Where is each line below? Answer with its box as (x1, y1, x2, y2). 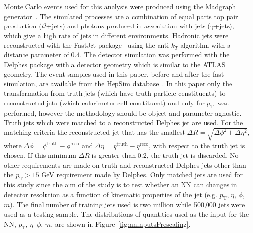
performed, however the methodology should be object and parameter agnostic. (4, 107, 242, 118)
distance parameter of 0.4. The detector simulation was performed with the (4, 49, 230, 59)
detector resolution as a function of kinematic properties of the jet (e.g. (4, 189, 217, 199)
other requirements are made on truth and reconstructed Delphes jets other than (4, 159, 246, 170)
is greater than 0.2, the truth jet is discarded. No (92, 150, 239, 160)
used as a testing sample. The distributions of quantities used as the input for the (4, 209, 249, 219)
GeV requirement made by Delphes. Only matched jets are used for (41, 169, 243, 180)
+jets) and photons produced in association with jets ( (46, 21, 210, 31)
